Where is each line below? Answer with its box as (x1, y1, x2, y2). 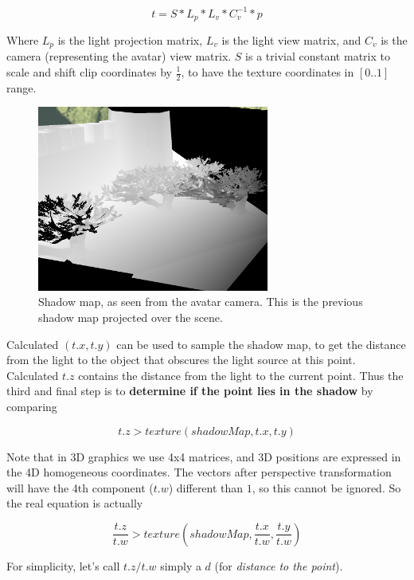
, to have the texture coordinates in (181, 64, 354, 80)
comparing (6, 398, 57, 414)
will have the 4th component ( (6, 479, 154, 496)
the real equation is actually (6, 495, 143, 511)
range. (6, 79, 37, 96)
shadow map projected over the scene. (38, 308, 223, 325)
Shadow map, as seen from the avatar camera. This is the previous (38, 293, 363, 310)
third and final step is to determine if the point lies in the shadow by (6, 382, 373, 399)
